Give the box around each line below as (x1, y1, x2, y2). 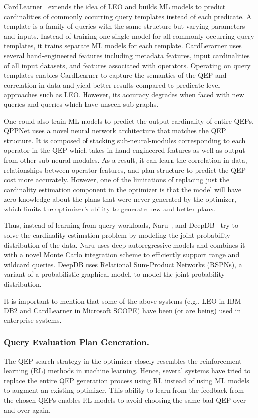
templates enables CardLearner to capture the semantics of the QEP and (4, 70, 227, 80)
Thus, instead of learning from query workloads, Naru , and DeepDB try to (4, 220, 238, 230)
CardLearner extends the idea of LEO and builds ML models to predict (4, 1, 226, 11)
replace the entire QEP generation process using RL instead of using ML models (4, 375, 249, 385)
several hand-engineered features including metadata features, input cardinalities (4, 50, 250, 60)
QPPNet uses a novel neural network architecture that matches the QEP (4, 125, 226, 136)
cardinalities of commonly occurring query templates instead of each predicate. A (4, 11, 252, 21)
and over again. (4, 404, 51, 415)
